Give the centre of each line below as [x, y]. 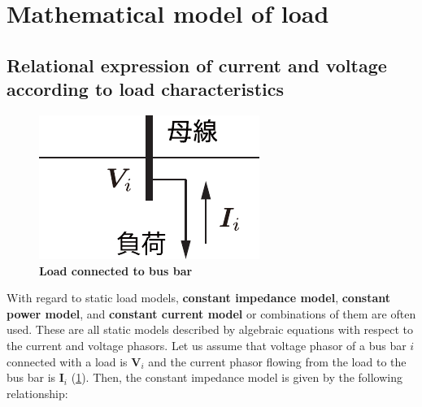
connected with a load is [67, 361]
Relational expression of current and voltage [197, 65]
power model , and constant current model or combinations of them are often [211, 313]
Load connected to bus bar [116, 270]
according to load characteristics [145, 89]
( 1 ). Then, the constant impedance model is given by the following [237, 377]
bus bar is [31, 377]
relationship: [37, 393]
